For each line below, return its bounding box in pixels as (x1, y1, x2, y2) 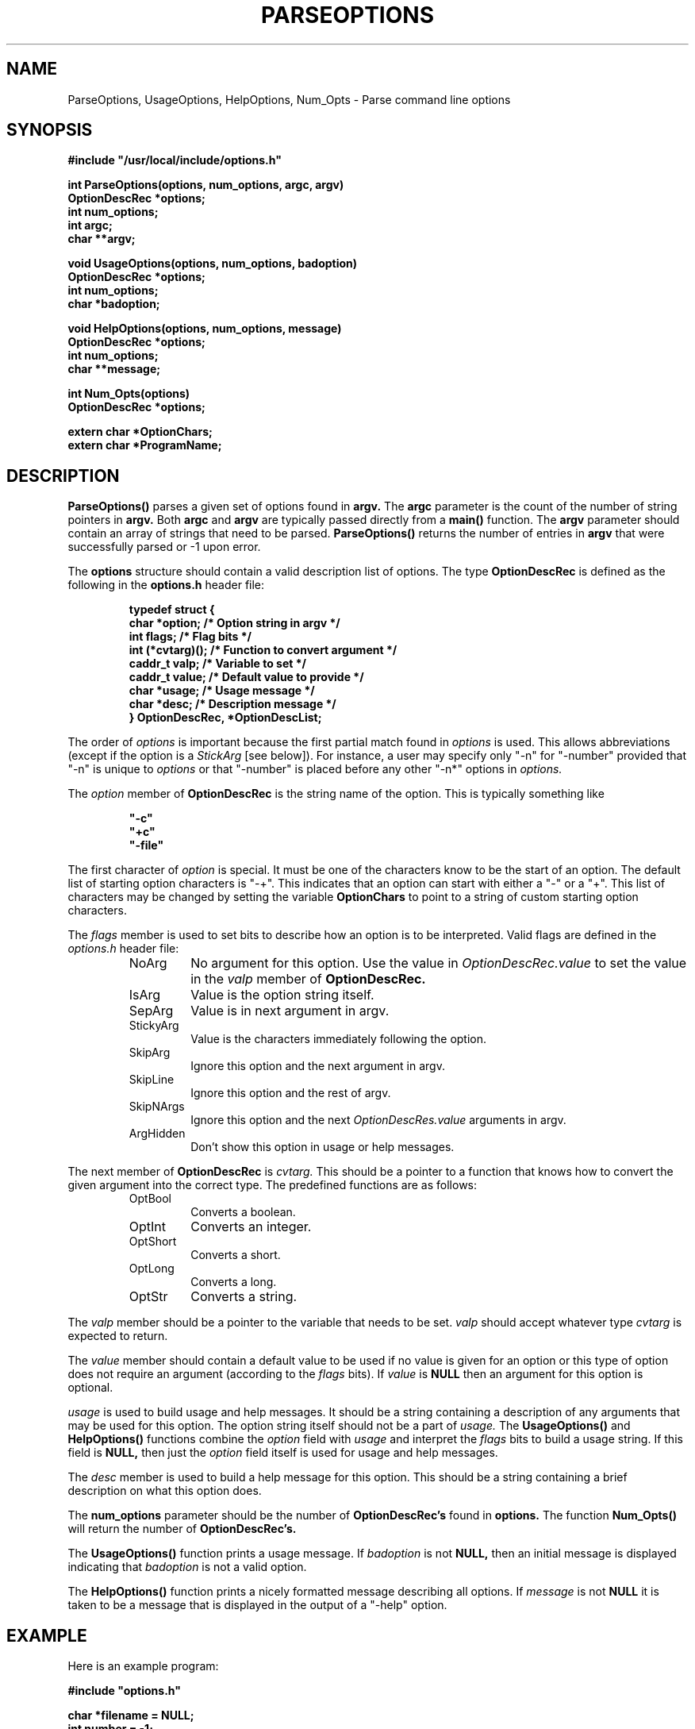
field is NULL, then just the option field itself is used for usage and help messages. (67, 1446, 498, 1460)
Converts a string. (190, 1288, 298, 1305)
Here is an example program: (67, 1659, 219, 1673)
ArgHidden (129, 1126, 186, 1141)
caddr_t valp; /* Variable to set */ (129, 657, 306, 671)
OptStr (129, 1288, 168, 1305)
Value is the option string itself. (190, 987, 374, 1003)
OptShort (129, 1234, 177, 1249)
